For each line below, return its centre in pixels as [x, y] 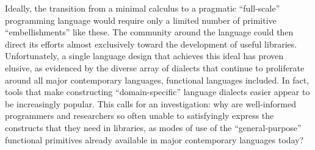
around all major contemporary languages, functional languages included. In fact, [157, 80]
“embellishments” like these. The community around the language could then [149, 32]
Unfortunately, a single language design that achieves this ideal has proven [144, 56]
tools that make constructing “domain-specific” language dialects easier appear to [157, 92]
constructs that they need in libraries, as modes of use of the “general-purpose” [153, 127]
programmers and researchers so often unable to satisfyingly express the [139, 116]
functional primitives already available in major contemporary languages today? [154, 139]
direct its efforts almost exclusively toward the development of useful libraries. [151, 44]
